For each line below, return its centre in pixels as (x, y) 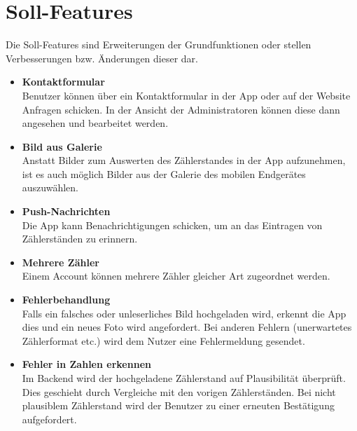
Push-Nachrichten (66, 211)
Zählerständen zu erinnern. (80, 239)
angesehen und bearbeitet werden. (95, 123)
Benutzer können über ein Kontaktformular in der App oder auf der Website (186, 95)
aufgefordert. (49, 419)
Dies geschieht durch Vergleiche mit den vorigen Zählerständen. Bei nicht (179, 391)
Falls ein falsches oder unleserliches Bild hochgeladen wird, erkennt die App (184, 313)
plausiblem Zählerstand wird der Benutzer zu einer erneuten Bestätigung (178, 405)
